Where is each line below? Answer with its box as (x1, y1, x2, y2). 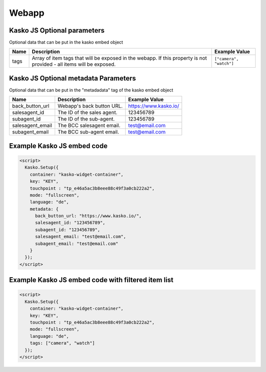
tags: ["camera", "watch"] (30, 340, 96, 346)
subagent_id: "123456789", (35, 227, 100, 232)
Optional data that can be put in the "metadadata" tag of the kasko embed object (9, 87, 173, 93)
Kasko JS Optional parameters (9, 26, 105, 35)
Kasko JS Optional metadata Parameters (9, 74, 136, 83)
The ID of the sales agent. (57, 109, 118, 116)
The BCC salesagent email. (57, 122, 121, 129)
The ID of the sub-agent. (57, 116, 115, 123)
